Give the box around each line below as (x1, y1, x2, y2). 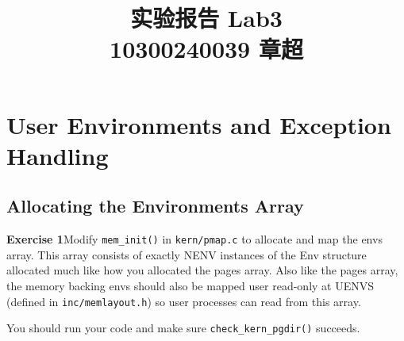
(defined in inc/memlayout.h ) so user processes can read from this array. (6, 293, 361, 309)
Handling (6, 139, 109, 171)
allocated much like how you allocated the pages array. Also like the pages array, (6, 262, 398, 278)
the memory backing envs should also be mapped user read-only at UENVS (6, 277, 375, 293)
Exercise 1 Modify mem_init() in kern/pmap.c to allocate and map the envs (6, 231, 383, 247)
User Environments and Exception (6, 108, 391, 140)
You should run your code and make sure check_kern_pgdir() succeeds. (6, 320, 360, 336)
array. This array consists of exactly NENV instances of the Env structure (6, 246, 367, 262)
